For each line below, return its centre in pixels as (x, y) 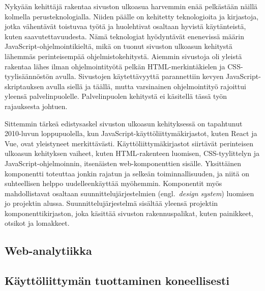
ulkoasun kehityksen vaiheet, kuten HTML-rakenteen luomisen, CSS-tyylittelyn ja (132, 153)
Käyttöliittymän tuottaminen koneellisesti (117, 281)
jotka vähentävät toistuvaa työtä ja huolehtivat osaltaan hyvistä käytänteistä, (125, 26)
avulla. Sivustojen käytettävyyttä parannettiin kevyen (140, 76)
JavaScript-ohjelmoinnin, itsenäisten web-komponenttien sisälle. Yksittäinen (123, 163)
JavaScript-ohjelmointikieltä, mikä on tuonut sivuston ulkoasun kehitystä (119, 46)
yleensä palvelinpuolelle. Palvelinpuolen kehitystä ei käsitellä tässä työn (116, 96)
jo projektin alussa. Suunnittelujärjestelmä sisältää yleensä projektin (111, 203)
